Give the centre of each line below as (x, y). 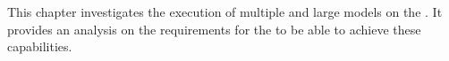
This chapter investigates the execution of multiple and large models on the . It (225, 11)
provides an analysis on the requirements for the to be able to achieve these (214, 29)
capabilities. (40, 46)
